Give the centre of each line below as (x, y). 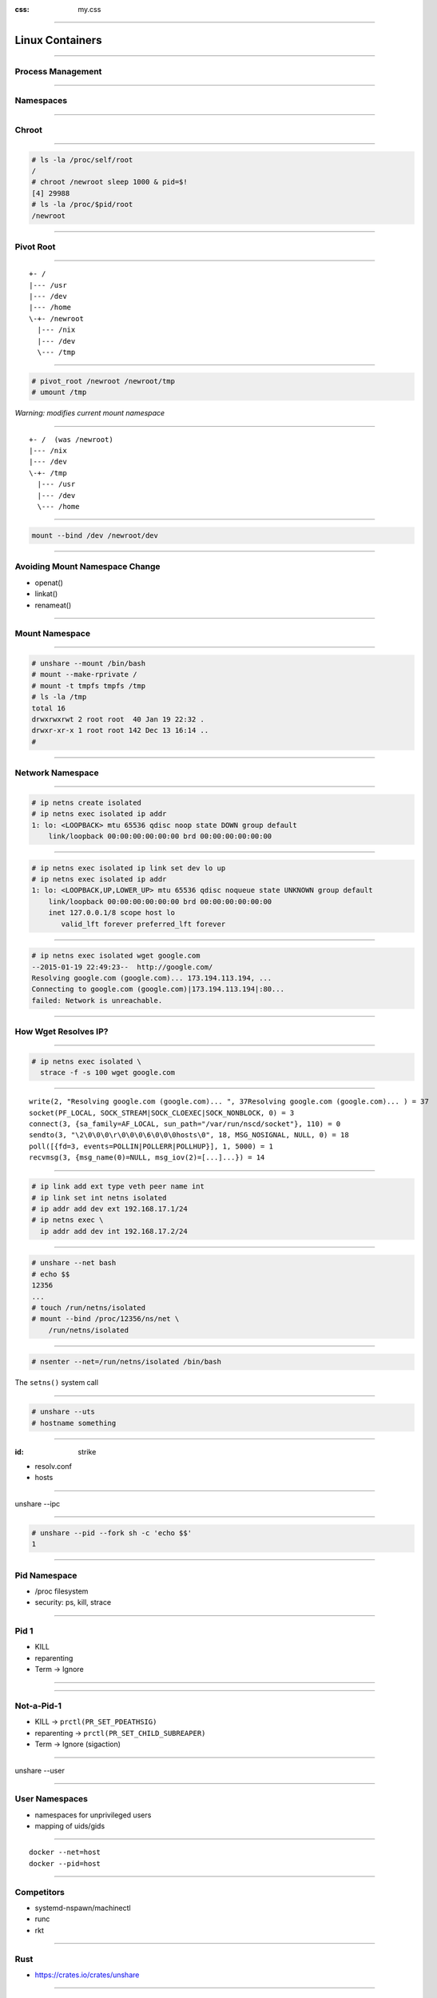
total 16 (49, 708)
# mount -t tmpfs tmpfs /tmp (89, 686)
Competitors (40, 1892)
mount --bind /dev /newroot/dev (95, 535)
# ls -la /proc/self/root (82, 159)
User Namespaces (51, 1799)
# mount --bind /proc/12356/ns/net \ (105, 1319)
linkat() (46, 594)
